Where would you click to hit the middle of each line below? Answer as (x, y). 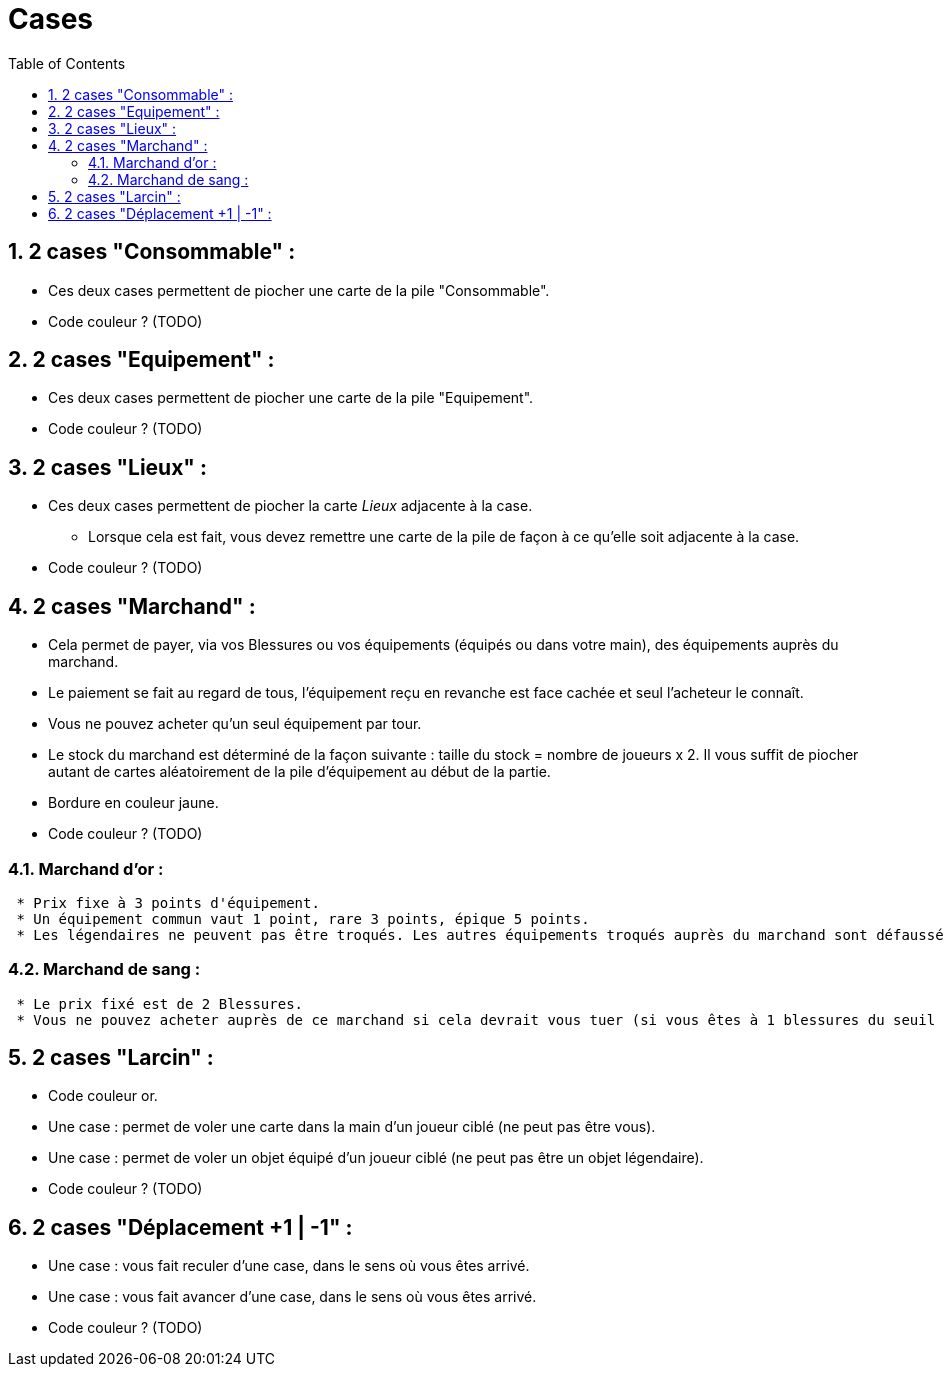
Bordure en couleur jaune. (133, 803)
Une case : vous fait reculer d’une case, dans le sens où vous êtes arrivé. (289, 1266)
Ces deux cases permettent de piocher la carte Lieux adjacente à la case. (290, 506)
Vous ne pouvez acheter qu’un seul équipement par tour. (235, 724)
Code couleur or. (103, 1096)
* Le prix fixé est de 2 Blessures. (160, 1003)
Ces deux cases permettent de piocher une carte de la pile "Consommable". (299, 290)
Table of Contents (67, 63)
